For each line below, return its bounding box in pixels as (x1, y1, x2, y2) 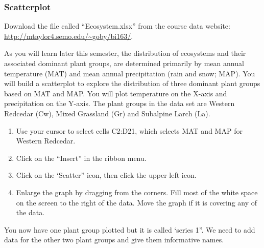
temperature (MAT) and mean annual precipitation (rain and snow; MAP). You (4, 68, 255, 78)
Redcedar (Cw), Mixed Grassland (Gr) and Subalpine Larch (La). (4, 108, 210, 118)
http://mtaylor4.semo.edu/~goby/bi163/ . (4, 30, 133, 41)
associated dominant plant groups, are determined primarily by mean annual (4, 58, 244, 68)
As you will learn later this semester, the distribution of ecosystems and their (4, 48, 246, 58)
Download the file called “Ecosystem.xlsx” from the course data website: (4, 20, 230, 31)
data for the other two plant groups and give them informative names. (4, 234, 224, 245)
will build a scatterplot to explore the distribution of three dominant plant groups (4, 78, 260, 89)
